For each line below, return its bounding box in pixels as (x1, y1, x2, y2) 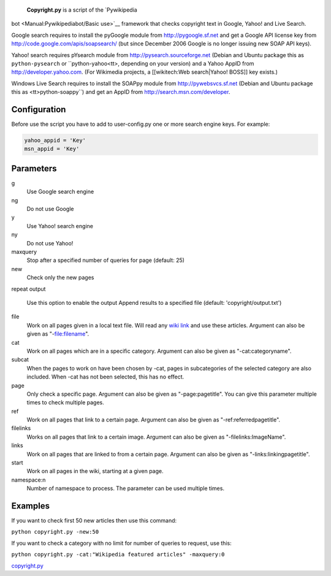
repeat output (11, 285, 46, 293)
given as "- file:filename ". (26, 330, 89, 337)
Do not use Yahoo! (26, 239, 74, 247)
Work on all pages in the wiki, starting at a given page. (26, 467, 164, 475)
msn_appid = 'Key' (24, 145, 80, 153)
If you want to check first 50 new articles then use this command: (11, 517, 177, 524)
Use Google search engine (26, 188, 94, 196)
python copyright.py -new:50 (11, 528, 99, 536)
